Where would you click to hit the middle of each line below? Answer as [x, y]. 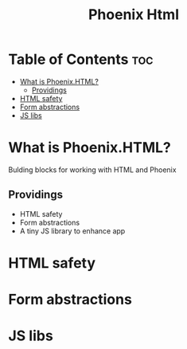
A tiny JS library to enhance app [72, 231]
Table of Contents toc [81, 59]
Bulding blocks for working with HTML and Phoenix [92, 170]
